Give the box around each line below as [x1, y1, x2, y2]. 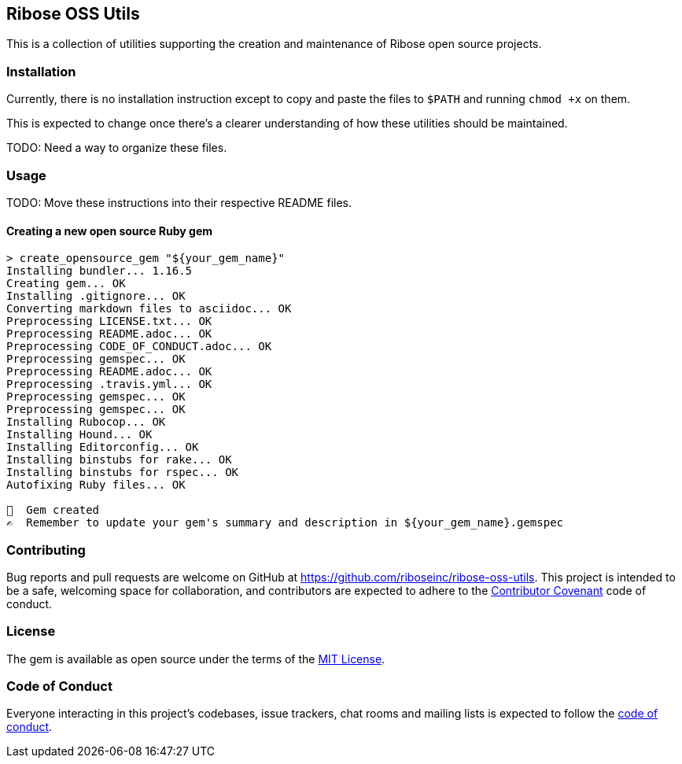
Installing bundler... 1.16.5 [6, 264, 193, 278]
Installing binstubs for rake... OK [6, 453, 232, 467]
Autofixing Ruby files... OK [6, 478, 186, 492]
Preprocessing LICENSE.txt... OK [6, 315, 212, 328]
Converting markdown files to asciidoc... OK [6, 302, 292, 316]
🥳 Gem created [6, 504, 100, 517]
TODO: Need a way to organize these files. [6, 141, 227, 155]
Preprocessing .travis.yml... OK [6, 378, 212, 391]
